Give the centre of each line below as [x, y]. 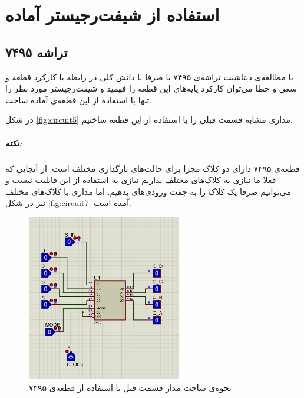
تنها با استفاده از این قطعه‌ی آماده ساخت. [79, 99]
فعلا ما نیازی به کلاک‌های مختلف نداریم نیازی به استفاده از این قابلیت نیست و [141, 180]
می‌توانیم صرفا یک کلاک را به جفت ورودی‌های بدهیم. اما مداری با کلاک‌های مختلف [148, 191]
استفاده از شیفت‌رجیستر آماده [113, 14]
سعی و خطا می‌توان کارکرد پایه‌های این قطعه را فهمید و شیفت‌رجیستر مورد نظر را [151, 88]
